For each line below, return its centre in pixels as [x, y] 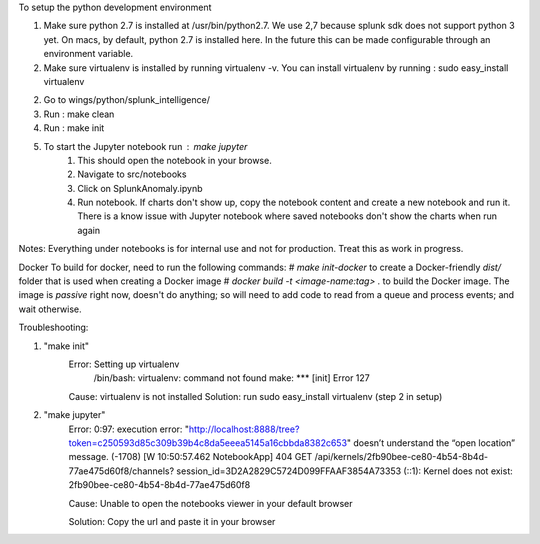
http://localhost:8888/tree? [244, 429]
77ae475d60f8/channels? [121, 471]
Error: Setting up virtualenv [124, 364]
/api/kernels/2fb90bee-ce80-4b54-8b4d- [401, 457]
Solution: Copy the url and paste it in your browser [172, 521]
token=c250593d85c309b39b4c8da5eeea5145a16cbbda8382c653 [208, 442]
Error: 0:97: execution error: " [129, 429]
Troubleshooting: [53, 327]
